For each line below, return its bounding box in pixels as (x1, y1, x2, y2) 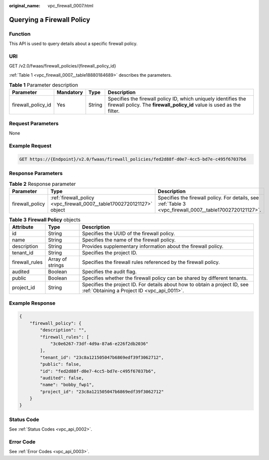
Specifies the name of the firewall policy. (82, 237, 176, 243)
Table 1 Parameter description (9, 82, 78, 88)
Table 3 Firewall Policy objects (9, 217, 81, 223)
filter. (108, 108, 120, 114)
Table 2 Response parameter (9, 180, 76, 187)
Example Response (9, 300, 56, 307)
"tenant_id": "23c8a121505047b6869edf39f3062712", (40, 354, 164, 360)
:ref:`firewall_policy (50, 194, 95, 201)
